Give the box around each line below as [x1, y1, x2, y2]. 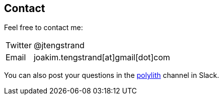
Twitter [6, 40, 32, 51]
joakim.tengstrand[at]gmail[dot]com [33, 52, 170, 63]
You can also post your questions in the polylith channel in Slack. [4, 71, 219, 80]
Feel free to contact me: [4, 23, 83, 32]
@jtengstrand [33, 40, 85, 51]
